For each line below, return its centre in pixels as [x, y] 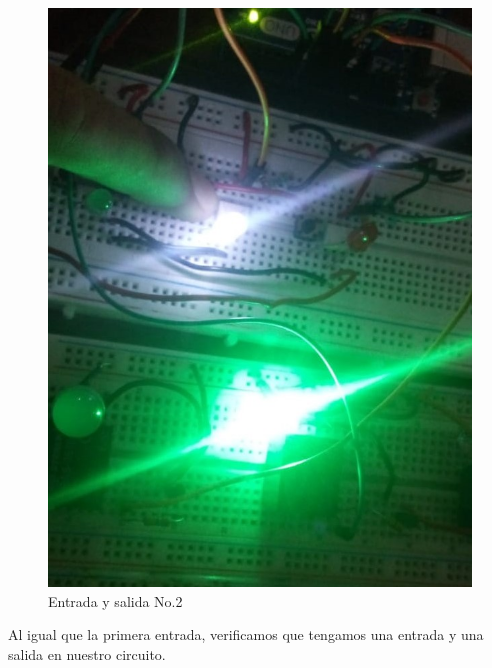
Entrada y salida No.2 [115, 600]
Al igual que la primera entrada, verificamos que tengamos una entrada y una [246, 634]
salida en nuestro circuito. [87, 653]
